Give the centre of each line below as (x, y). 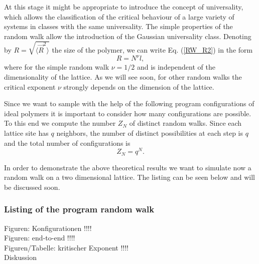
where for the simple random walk (57, 67)
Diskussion (20, 257)
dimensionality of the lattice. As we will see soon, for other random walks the (123, 77)
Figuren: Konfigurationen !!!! (48, 228)
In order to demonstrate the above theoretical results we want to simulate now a (128, 167)
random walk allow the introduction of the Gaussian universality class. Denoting (128, 36)
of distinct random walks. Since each (185, 123)
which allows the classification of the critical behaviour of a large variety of (119, 16)
